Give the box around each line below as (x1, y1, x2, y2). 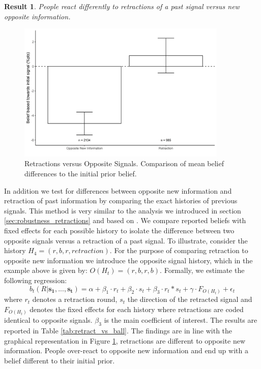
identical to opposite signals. (4, 315, 93, 325)
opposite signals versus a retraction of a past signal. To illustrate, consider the (4, 235, 248, 245)
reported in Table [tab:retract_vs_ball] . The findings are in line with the (4, 325, 233, 336)
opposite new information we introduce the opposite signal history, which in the (4, 255, 253, 265)
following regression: (4, 275, 67, 286)
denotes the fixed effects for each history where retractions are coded (30, 303, 244, 314)
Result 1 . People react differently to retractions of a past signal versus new (4, 1, 240, 11)
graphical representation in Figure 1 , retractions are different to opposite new (4, 335, 246, 346)
